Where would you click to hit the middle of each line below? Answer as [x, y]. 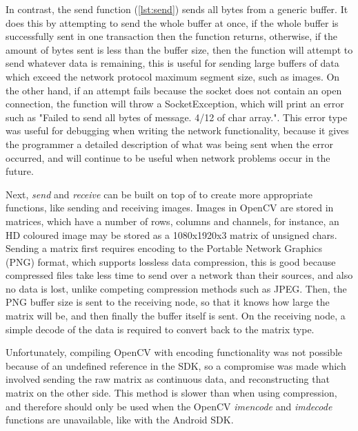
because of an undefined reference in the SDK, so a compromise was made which [176, 365]
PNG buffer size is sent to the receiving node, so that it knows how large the [168, 302]
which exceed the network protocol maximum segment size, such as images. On [173, 76]
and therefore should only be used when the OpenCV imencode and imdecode [169, 406]
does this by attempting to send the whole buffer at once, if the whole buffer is [172, 22]
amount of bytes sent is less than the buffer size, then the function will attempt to [179, 49]
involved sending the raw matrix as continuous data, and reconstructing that [168, 379]
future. [20, 171]
